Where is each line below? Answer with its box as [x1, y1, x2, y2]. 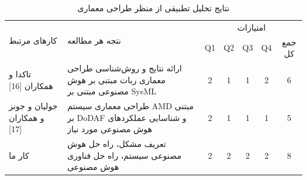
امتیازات [237, 21, 266, 33]
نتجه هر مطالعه [67, 34, 121, 47]
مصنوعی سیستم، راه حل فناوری [67, 149, 182, 161]
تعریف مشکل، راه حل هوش [67, 138, 166, 150]
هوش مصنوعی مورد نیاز [67, 123, 152, 135]
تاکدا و [9, 67, 31, 80]
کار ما [9, 149, 30, 161]
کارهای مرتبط [9, 34, 57, 47]
